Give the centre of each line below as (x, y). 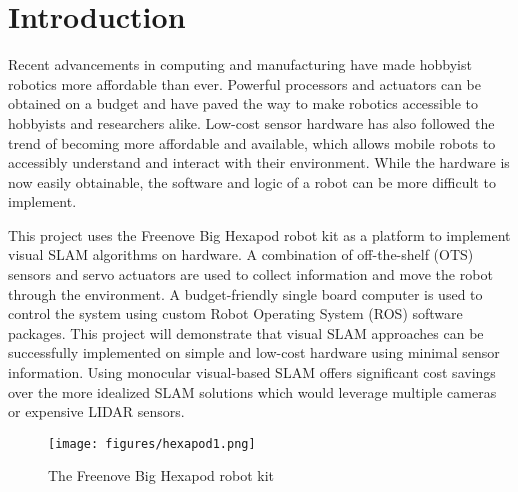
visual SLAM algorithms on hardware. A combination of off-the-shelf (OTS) (241, 254)
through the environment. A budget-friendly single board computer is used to (245, 293)
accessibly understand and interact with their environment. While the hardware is (259, 162)
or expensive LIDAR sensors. (96, 411)
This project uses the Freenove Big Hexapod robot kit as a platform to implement (259, 234)
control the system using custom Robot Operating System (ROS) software (235, 313)
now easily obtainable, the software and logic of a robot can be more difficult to (252, 181)
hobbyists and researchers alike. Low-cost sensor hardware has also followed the (251, 122)
